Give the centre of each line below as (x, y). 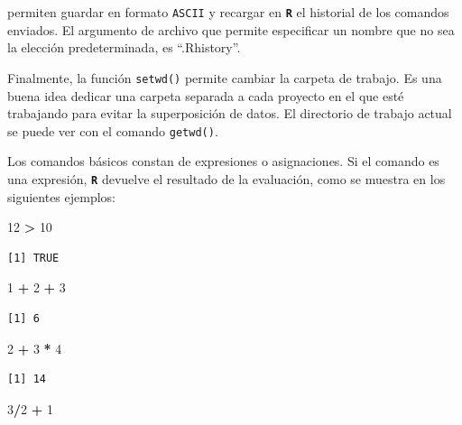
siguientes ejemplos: (61, 196)
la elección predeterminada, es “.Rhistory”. (124, 47)
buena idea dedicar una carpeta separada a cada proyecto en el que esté (206, 95)
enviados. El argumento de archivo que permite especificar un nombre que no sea (231, 29)
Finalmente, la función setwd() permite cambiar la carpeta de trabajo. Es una (225, 77)
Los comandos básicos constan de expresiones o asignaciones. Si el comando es (223, 161)
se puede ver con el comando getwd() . (113, 130)
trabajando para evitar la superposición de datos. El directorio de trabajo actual (230, 113)
